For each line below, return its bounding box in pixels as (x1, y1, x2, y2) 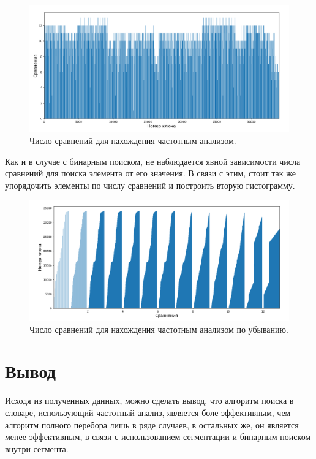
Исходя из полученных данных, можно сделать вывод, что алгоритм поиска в (5, 394, 294, 407)
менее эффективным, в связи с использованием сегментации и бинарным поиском (5, 430, 311, 443)
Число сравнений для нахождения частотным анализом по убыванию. (29, 322, 288, 335)
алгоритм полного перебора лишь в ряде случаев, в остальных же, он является (5, 418, 299, 431)
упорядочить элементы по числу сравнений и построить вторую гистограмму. (5, 178, 295, 191)
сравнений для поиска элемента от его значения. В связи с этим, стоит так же (5, 167, 296, 180)
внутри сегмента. (5, 442, 69, 455)
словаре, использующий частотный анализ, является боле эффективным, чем (5, 406, 291, 419)
